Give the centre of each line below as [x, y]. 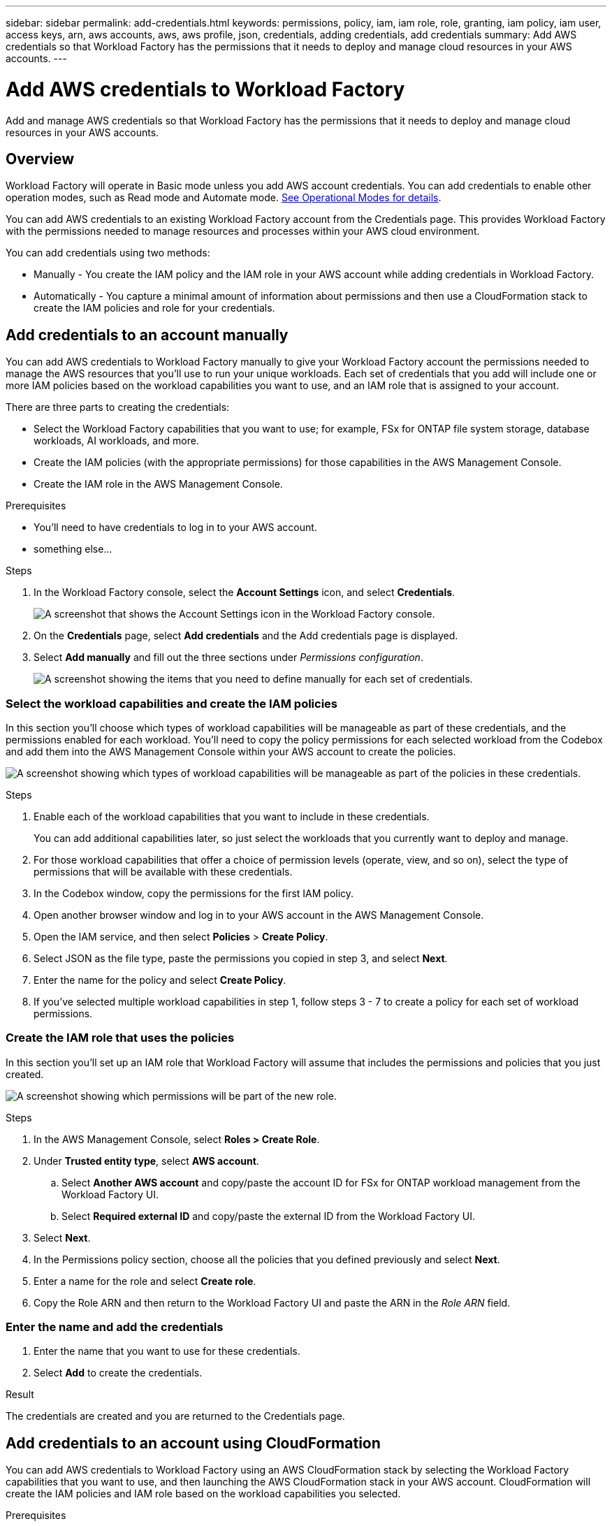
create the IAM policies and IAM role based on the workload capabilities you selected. [203, 1494]
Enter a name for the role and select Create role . [145, 1281]
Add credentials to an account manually [147, 335]
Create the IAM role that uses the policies [120, 1038]
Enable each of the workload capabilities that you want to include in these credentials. [232, 816]
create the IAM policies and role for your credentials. [154, 308]
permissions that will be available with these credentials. [163, 871]
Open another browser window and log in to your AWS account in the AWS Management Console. [259, 915]
